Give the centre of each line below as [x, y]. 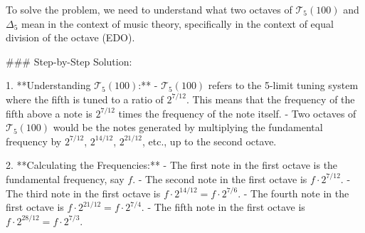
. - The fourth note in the [293, 193]
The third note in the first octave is [83, 193]
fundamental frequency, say [65, 178]
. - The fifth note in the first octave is [223, 207]
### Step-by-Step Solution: [69, 61]
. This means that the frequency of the [270, 99]
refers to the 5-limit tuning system [283, 85]
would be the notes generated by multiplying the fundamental [188, 127]
